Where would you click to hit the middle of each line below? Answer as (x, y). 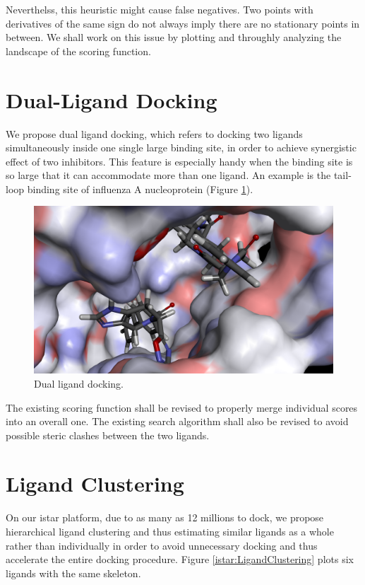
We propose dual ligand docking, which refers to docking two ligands (154, 133)
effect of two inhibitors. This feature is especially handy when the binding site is (179, 161)
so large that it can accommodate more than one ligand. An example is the (168, 175)
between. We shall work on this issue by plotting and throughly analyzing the (174, 37)
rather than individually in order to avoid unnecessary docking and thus (162, 545)
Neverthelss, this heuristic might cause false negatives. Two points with (160, 9)
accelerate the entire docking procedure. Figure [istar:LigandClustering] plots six (180, 559)
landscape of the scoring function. (78, 51)
